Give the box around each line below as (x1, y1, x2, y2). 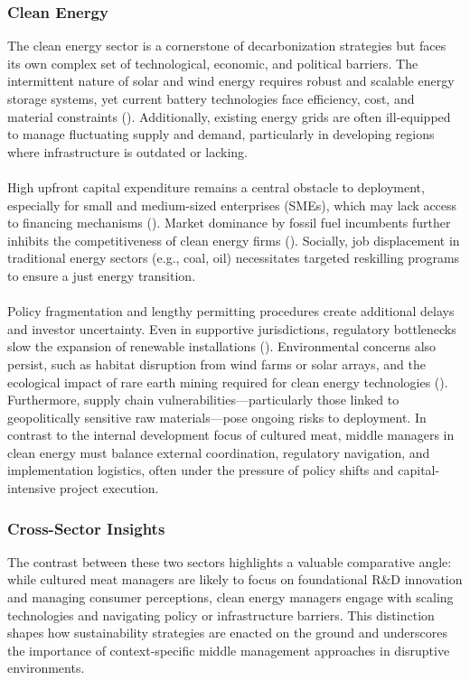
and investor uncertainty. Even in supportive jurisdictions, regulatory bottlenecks (7, 319, 456, 338)
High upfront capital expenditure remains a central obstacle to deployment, (7, 177, 425, 196)
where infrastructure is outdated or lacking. (7, 142, 248, 161)
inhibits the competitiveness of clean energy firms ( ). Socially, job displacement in (7, 230, 460, 249)
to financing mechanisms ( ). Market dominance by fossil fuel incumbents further (7, 213, 451, 232)
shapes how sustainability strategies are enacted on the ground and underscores (7, 623, 447, 642)
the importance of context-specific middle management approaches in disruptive (7, 640, 450, 659)
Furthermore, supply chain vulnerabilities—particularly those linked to (7, 390, 399, 409)
